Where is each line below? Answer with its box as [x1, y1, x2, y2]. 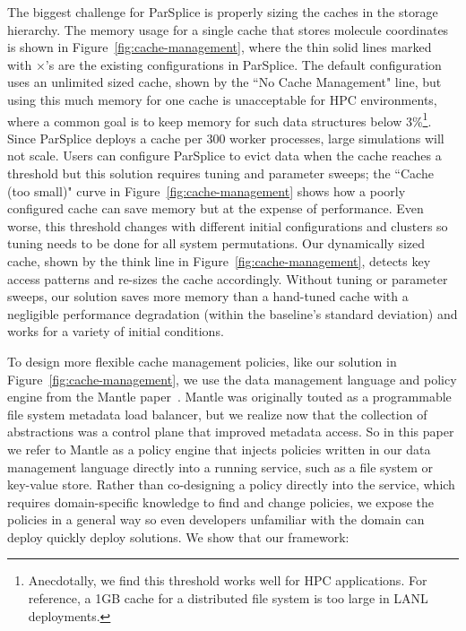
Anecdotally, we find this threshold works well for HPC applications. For [28, 571, 427, 590]
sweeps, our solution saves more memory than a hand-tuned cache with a [7, 287, 409, 306]
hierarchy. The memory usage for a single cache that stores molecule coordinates [7, 20, 449, 39]
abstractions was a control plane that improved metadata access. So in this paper [7, 422, 454, 441]
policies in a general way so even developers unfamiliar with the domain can [7, 510, 425, 529]
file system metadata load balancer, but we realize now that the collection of [7, 404, 427, 423]
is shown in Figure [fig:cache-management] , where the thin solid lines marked [7, 38, 432, 56]
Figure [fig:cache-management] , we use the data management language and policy [7, 369, 457, 388]
